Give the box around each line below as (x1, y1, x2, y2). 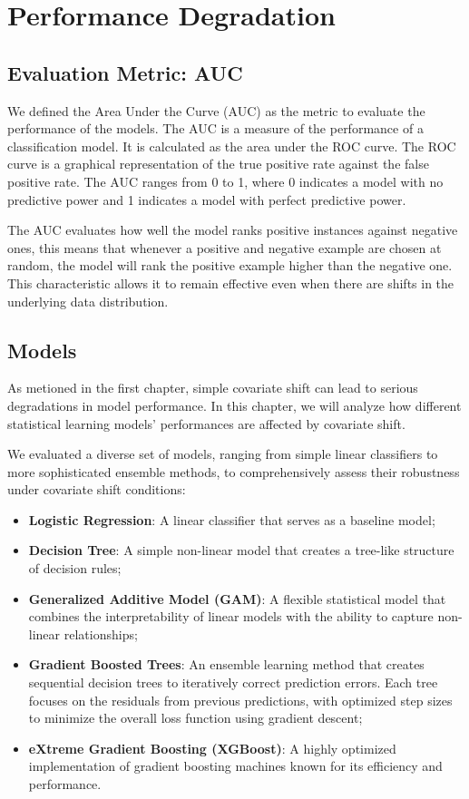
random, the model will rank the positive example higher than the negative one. (7, 256, 453, 275)
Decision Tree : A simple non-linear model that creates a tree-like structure (28, 541, 454, 560)
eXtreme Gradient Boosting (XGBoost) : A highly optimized (28, 738, 396, 757)
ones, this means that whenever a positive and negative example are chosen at (7, 238, 442, 257)
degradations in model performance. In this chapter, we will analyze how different (7, 395, 462, 414)
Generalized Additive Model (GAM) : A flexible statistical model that (28, 589, 446, 608)
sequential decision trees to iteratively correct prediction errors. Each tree (28, 673, 438, 692)
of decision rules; (28, 559, 122, 578)
